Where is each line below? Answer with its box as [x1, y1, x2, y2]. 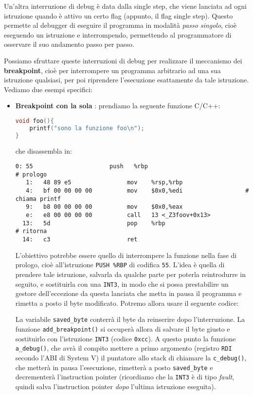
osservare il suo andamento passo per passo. [4, 39, 134, 49]
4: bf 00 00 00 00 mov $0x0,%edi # [26, 187, 249, 195]
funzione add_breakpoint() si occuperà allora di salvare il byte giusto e [15, 324, 230, 334]
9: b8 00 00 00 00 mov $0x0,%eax [26, 203, 183, 211]
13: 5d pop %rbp [22, 219, 165, 227]
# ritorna [15, 228, 47, 235]
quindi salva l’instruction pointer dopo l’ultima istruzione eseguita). [15, 381, 216, 391]
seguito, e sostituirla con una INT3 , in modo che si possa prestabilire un [15, 278, 229, 289]
